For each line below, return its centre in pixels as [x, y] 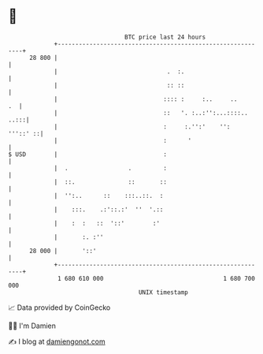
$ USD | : [88, 154]
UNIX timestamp [163, 292]
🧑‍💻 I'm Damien [32, 326]
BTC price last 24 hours [165, 37]
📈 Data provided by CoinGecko [59, 307]
